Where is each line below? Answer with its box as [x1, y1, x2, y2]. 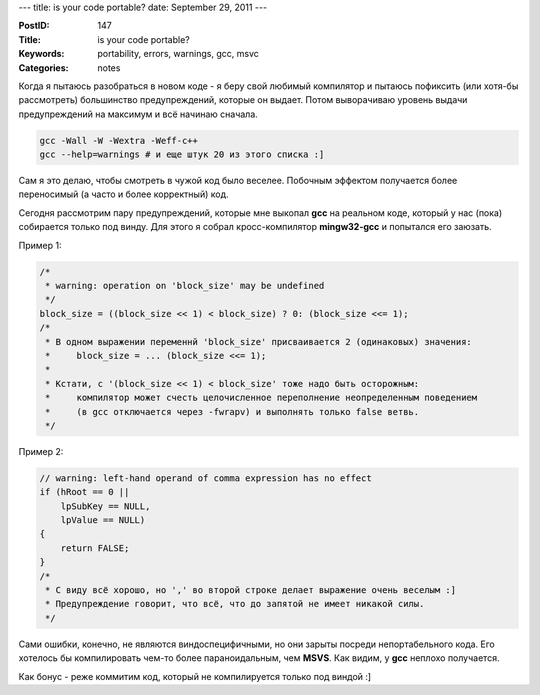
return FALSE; [60, 542, 130, 554]
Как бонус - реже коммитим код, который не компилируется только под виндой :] [18, 670, 372, 682]
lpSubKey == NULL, [60, 500, 151, 512]
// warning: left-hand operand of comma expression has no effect [39, 472, 372, 484]
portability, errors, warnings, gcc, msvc [97, 48, 259, 60]
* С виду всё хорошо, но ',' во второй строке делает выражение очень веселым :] [45, 585, 457, 596]
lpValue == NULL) [60, 515, 146, 526]
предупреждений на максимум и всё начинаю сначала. [18, 108, 259, 120]
